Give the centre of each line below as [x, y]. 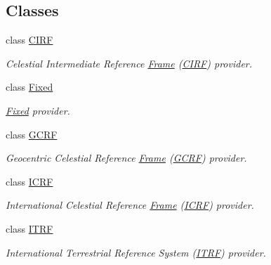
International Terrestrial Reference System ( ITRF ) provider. [136, 252]
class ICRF [29, 181]
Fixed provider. [38, 110]
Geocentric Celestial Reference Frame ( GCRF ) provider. [126, 158]
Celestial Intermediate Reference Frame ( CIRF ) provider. [129, 63]
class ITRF [29, 228]
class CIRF [29, 40]
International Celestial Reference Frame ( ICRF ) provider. [130, 205]
